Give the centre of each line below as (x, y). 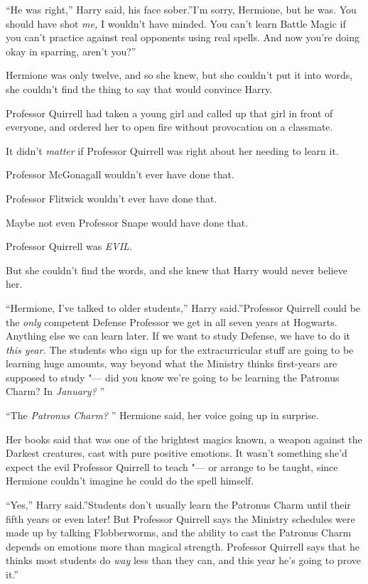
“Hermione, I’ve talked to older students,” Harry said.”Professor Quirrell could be (183, 307)
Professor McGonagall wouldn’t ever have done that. (120, 174)
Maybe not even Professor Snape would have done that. (127, 222)
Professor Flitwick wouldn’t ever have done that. (112, 198)
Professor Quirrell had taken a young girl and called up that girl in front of (169, 113)
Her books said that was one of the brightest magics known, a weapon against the (184, 439)
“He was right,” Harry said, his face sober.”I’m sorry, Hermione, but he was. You (181, 9)
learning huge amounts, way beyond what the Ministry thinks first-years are (172, 363)
